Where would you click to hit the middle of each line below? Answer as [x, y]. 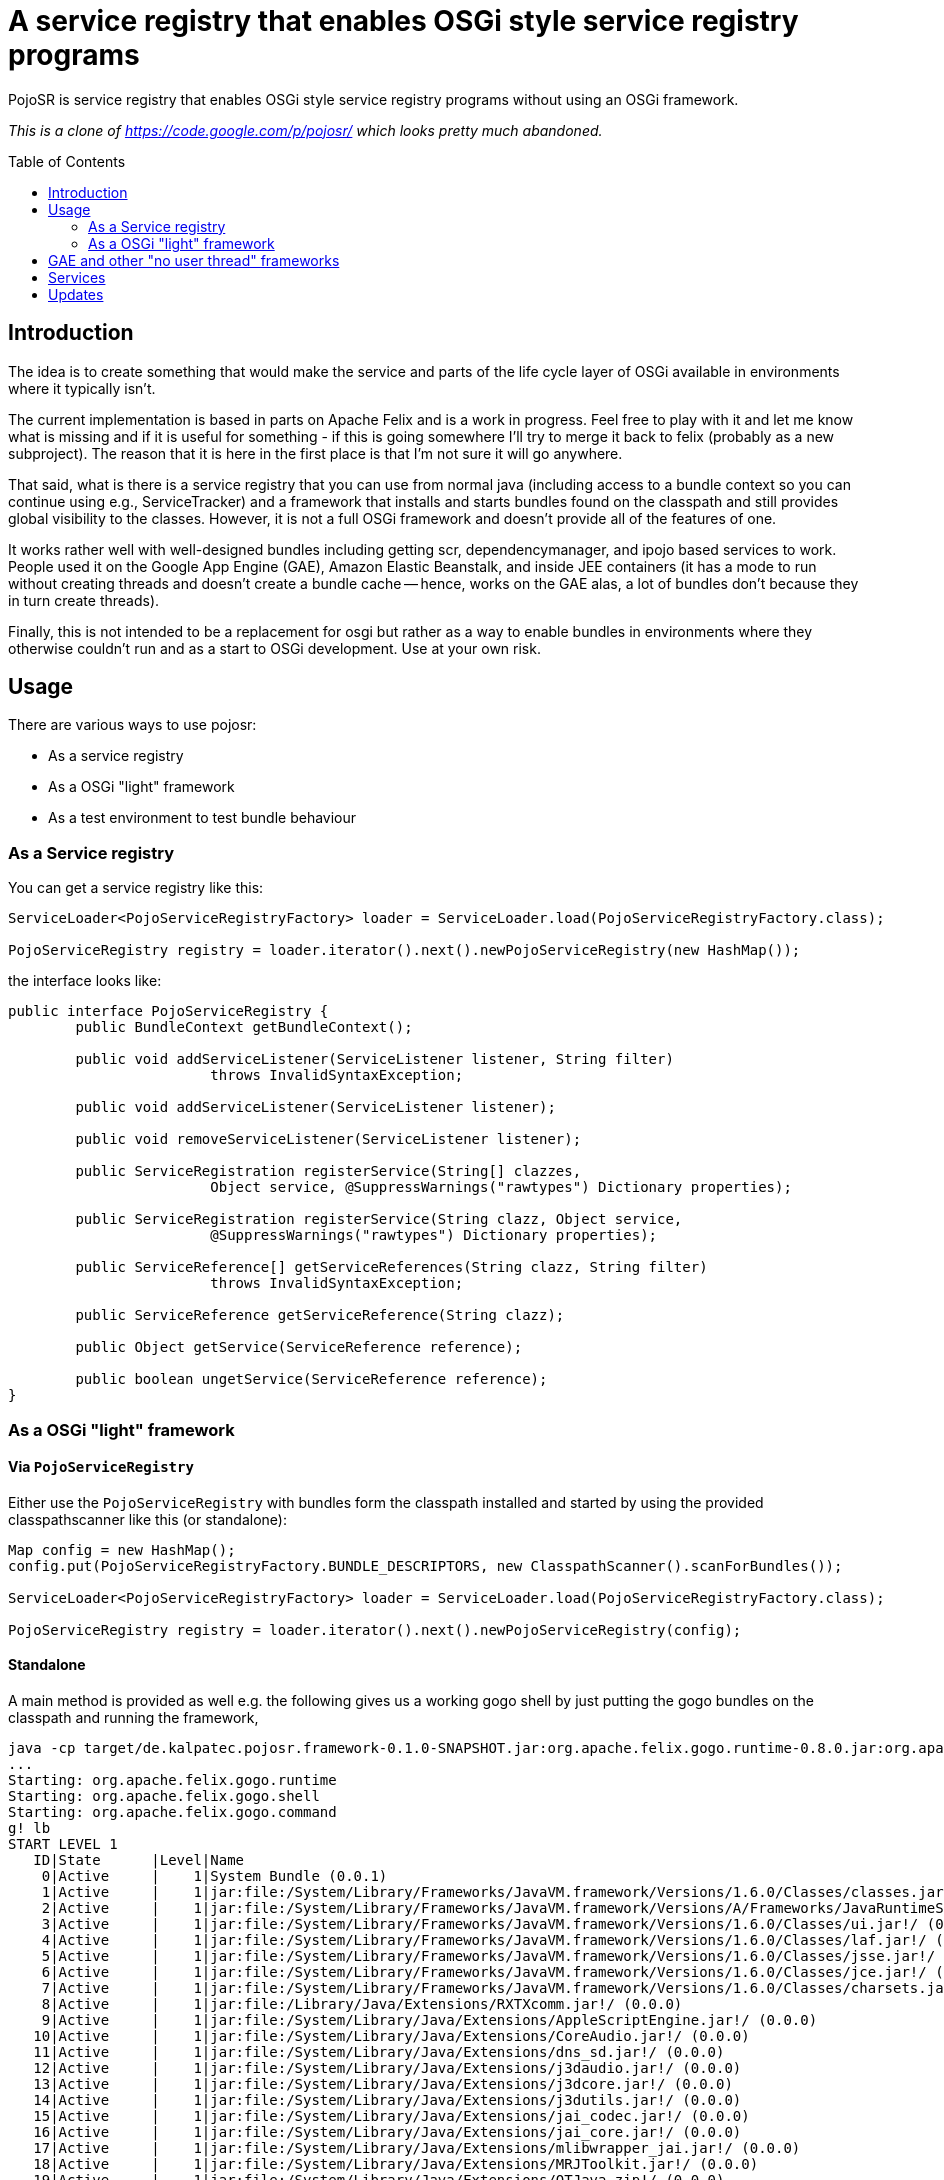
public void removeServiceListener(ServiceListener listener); [328, 1139]
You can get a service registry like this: [136, 888]
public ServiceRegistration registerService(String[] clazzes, [328, 1171]
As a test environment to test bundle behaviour [202, 818]
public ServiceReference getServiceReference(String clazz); [320, 1315]
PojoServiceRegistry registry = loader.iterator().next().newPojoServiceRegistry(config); [375, 1629]
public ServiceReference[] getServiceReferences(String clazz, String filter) [391, 1267]
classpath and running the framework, [133, 1717]
